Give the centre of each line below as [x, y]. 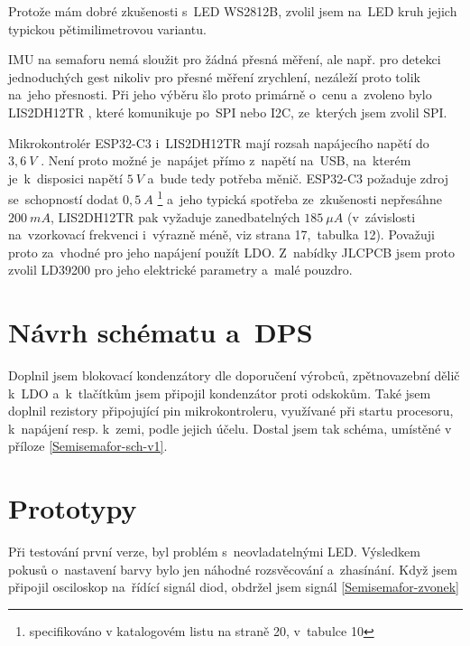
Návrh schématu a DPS [161, 332]
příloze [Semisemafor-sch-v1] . [88, 446]
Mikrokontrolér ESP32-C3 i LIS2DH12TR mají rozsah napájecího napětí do [219, 142]
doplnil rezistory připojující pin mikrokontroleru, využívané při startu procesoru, [231, 411]
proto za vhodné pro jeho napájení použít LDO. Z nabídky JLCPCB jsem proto [231, 252]
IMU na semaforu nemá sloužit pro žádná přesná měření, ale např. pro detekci [225, 59]
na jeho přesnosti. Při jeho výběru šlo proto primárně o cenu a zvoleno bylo [220, 94]
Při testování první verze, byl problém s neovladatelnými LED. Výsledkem [214, 552]
